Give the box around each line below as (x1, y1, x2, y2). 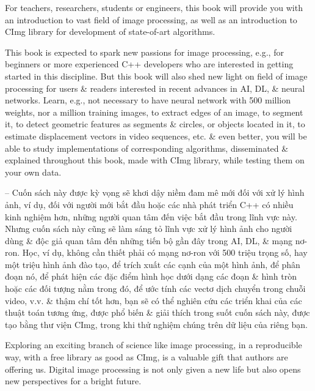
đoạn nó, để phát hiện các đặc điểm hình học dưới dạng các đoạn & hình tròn (5, 270, 297, 283)
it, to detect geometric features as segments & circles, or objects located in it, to (5, 117, 305, 130)
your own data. (5, 165, 62, 178)
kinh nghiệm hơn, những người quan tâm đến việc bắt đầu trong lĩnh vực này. (5, 210, 297, 223)
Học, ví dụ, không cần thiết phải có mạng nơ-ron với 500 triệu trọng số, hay (22, 246, 308, 259)
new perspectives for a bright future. (5, 374, 142, 387)
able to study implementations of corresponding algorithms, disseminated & (5, 141, 289, 154)
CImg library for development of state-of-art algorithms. (5, 25, 215, 38)
